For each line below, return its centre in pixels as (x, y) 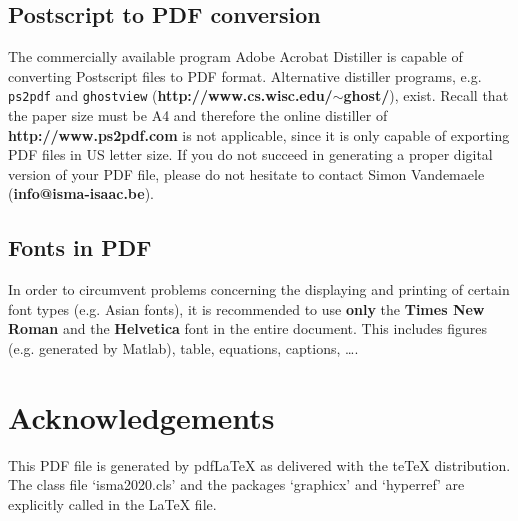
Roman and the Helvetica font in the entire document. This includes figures (248, 328)
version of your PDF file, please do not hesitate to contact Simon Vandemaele (246, 173)
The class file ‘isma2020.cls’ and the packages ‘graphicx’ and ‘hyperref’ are (236, 484)
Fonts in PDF (80, 247)
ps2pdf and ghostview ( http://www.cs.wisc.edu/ (170, 95)
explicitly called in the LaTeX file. (112, 503)
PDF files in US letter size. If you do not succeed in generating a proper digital (250, 154)
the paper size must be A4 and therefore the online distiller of (198, 115)
